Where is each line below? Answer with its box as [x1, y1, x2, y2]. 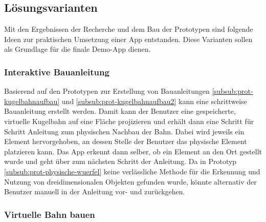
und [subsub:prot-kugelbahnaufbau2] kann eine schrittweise [61, 95, 247, 106]
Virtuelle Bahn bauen [4, 208, 95, 220]
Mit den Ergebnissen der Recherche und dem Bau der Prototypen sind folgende [4, 24, 253, 34]
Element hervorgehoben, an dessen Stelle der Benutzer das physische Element [4, 136, 247, 147]
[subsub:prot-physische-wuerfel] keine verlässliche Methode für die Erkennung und [4, 166, 260, 176]
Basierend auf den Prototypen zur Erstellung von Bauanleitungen [4, 86, 210, 96]
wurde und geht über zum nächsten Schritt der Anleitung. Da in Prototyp [4, 156, 237, 167]
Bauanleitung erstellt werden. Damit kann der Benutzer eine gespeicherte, [4, 106, 236, 116]
